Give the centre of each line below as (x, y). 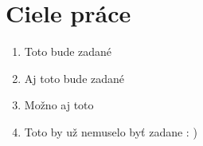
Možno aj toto (59, 105)
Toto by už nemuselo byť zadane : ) (111, 131)
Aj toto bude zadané (74, 78)
